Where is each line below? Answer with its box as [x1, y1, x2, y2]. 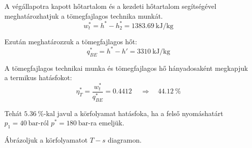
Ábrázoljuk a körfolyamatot [4, 134, 88, 145]
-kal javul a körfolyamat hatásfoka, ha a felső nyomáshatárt [43, 108, 223, 118]
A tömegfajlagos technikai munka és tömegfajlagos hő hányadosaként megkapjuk [4, 62, 248, 73]
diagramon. [108, 134, 142, 145]
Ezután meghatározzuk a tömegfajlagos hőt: [4, 36, 137, 46]
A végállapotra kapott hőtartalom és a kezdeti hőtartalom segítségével [4, 1, 217, 11]
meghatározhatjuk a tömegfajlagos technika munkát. [4, 10, 163, 21]
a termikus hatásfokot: [4, 72, 72, 83]
